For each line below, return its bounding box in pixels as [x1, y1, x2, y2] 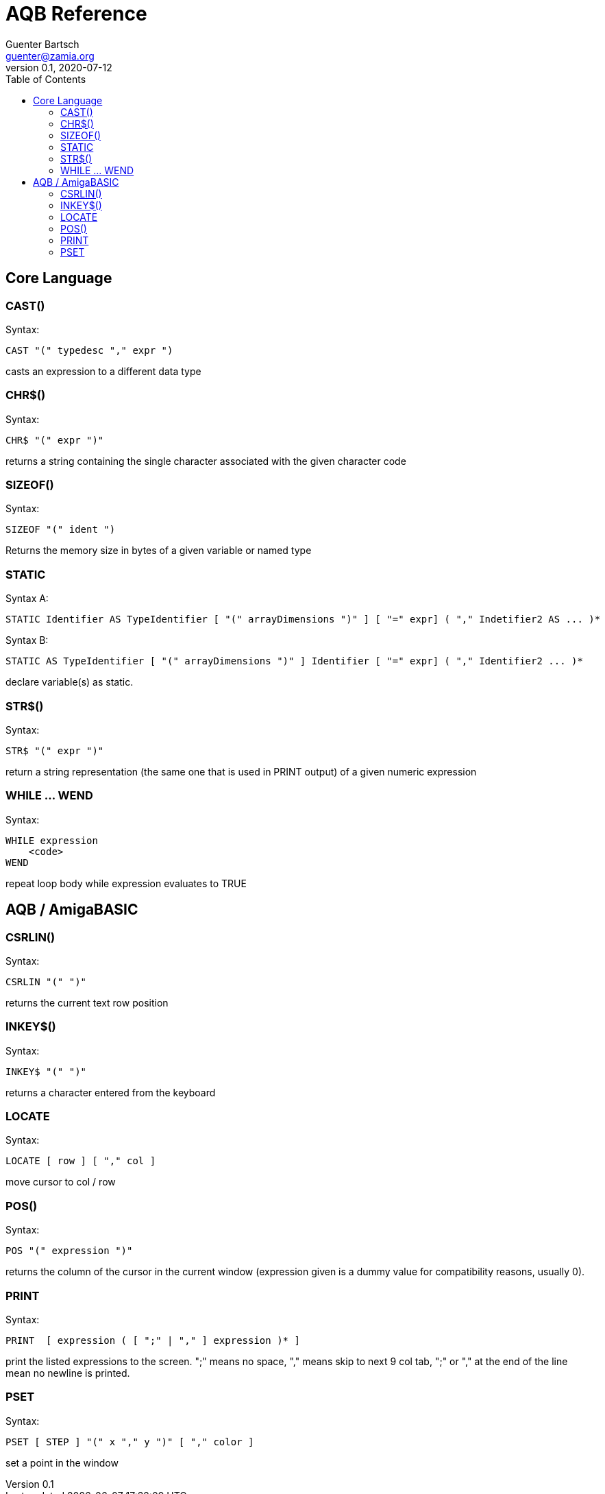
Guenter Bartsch [5, 38, 79, 50]
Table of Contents [5, 73, 86, 85]
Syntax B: [5, 634, 49, 647]
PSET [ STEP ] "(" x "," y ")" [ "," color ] [5, 1436, 254, 1447]
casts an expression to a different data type [5, 365, 201, 377]
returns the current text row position [5, 996, 169, 1009]
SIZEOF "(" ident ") [5, 524, 116, 535]
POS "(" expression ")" [5, 1245, 133, 1257]
